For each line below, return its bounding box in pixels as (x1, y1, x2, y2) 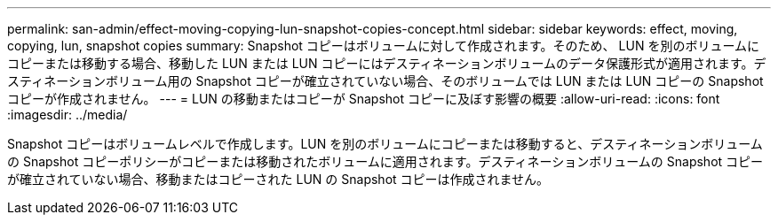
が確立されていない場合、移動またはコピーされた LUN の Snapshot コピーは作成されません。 (7, 172, 550, 187)
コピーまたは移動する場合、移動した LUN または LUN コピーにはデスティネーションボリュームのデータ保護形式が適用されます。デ (7, 56, 766, 71)
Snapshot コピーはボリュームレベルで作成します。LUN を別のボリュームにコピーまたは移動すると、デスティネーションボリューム (7, 136, 763, 151)
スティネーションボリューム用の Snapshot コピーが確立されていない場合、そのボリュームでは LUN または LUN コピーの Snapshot (7, 73, 764, 88)
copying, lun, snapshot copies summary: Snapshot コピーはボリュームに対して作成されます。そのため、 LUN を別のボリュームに (7, 38, 759, 53)
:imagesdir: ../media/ (7, 107, 128, 122)
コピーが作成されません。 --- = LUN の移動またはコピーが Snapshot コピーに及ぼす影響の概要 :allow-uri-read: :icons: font (7, 91, 720, 106)
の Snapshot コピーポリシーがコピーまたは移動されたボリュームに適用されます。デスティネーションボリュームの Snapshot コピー (7, 154, 764, 169)
